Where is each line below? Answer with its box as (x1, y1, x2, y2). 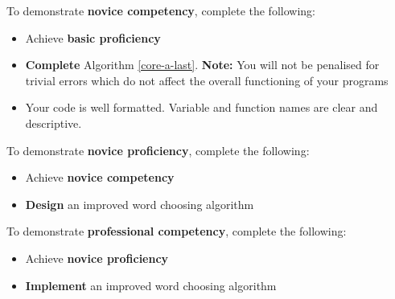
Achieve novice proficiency (25, 249, 169, 266)
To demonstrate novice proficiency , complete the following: (6, 141, 310, 158)
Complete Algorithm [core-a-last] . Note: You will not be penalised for (25, 56, 380, 73)
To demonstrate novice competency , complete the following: (6, 2, 315, 18)
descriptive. (25, 114, 82, 131)
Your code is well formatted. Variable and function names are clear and (25, 99, 378, 116)
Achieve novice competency (25, 169, 175, 186)
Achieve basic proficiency (25, 29, 161, 46)
